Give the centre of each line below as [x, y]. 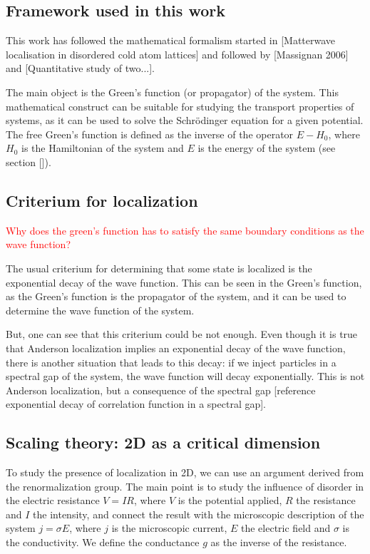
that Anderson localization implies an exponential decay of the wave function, [176, 348]
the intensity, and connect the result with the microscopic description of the [199, 514]
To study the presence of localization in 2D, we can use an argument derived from [185, 472]
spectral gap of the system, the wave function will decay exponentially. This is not [185, 376]
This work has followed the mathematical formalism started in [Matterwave [171, 40]
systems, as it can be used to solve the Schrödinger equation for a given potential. [185, 120]
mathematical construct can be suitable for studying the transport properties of [180, 106]
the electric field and [286, 528]
